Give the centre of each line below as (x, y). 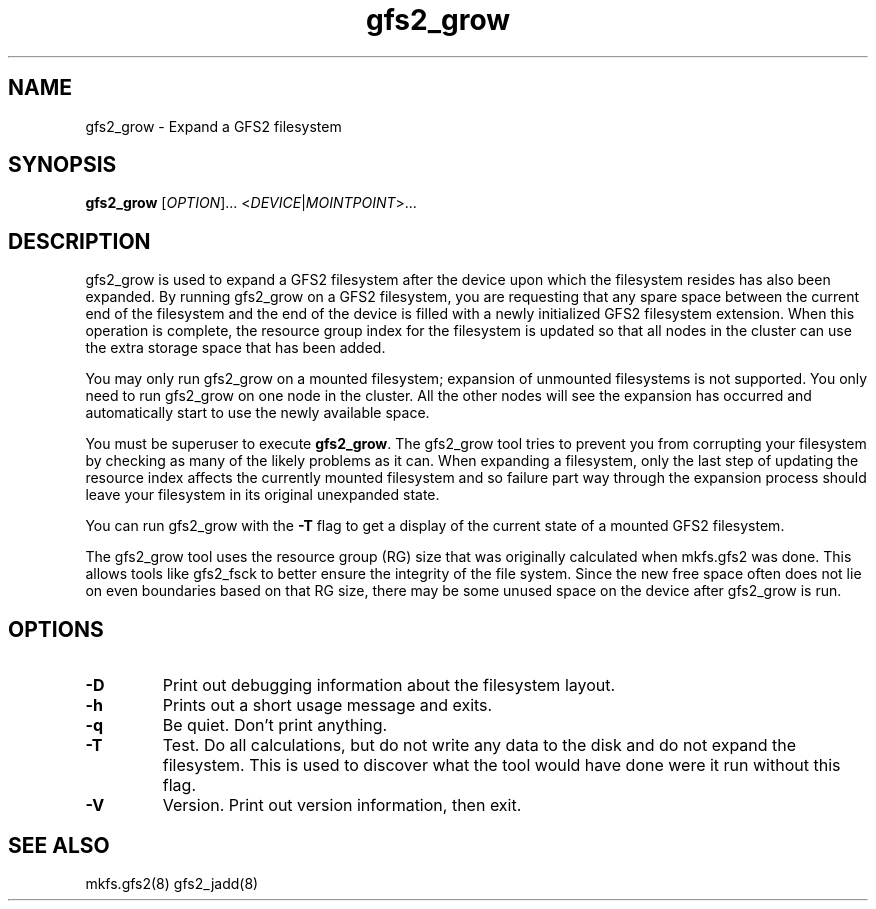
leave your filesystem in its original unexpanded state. (262, 495)
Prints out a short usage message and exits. (327, 705)
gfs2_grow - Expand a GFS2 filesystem (213, 126)
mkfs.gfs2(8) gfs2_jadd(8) (172, 883)
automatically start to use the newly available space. (257, 413)
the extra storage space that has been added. (235, 348)
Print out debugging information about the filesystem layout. (389, 685)
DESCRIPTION (79, 241)
